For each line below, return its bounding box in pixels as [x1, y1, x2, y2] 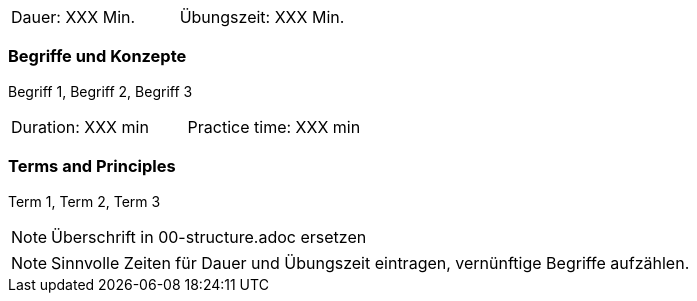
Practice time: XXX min [187, 116, 361, 137]
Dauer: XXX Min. [11, 7, 136, 27]
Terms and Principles [8, 156, 176, 177]
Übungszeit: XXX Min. [179, 7, 345, 27]
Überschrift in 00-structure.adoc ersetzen [51, 226, 367, 247]
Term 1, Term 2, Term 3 [8, 192, 161, 210]
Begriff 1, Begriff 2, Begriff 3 [8, 82, 193, 100]
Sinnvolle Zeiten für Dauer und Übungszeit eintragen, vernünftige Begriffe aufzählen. [51, 252, 690, 273]
